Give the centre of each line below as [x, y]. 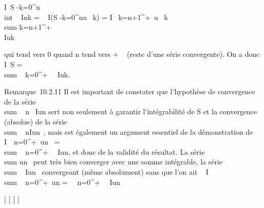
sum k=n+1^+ [28, 27]
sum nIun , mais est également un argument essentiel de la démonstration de [129, 131]
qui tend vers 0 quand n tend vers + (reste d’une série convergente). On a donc [132, 54]
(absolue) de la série [36, 121]
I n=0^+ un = [32, 142]
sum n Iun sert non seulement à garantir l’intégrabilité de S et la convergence [131, 111]
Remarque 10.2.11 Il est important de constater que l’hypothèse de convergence [130, 91]
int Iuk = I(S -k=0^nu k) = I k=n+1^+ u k [86, 17]
